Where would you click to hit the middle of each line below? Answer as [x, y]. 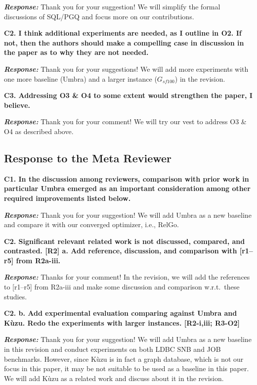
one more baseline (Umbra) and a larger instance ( [81, 78]
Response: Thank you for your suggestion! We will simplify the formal [112, 6]
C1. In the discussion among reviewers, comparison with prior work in [127, 178]
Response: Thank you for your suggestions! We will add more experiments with [126, 69]
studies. [16, 296]
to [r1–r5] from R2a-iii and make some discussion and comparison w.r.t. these [122, 287]
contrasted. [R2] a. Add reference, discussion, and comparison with [121, 251]
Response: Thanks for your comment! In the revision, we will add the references [127, 277]
